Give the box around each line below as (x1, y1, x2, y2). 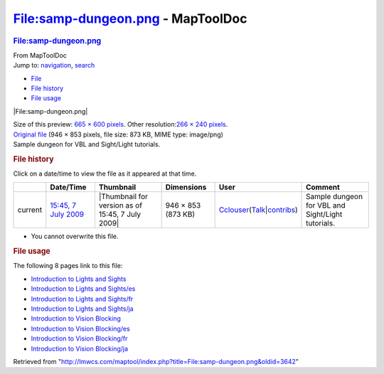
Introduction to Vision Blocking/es (31, 324, 131, 333)
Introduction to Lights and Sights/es (31, 284, 136, 293)
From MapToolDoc (13, 50, 68, 60)
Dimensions (165, 182, 207, 192)
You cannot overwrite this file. (31, 232, 119, 241)
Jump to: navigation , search (13, 61, 95, 70)
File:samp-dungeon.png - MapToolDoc (13, 11, 247, 26)
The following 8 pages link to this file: (13, 262, 123, 270)
